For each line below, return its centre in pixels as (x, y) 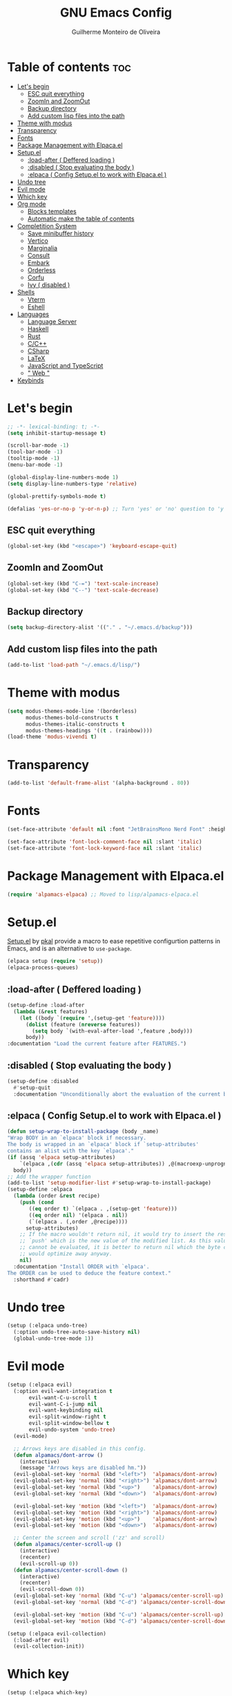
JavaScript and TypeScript (65, 365)
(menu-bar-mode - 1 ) (35, 465)
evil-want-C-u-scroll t (63, 1398)
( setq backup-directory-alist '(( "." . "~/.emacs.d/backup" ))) (100, 627)
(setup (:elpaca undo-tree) (48, 1326)
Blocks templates (52, 211)
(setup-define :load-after (46, 1005)
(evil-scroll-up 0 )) (49, 1564)
